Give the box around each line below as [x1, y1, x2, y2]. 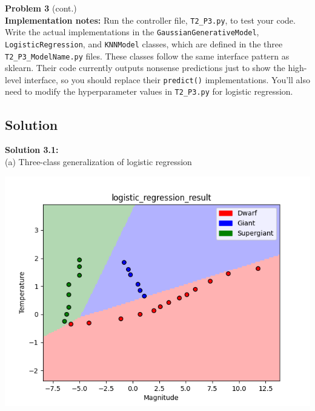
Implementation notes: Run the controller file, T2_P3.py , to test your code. [5, 13, 296, 26]
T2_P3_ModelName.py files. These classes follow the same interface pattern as [5, 49, 290, 62]
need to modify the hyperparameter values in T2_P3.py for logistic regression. [5, 85, 293, 98]
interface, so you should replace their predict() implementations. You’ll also [24, 73, 310, 86]
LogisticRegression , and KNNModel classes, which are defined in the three [5, 37, 283, 50]
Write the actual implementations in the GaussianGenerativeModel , [5, 25, 259, 38]
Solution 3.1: [5, 143, 59, 156]
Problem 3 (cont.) [5, 2, 77, 14]
